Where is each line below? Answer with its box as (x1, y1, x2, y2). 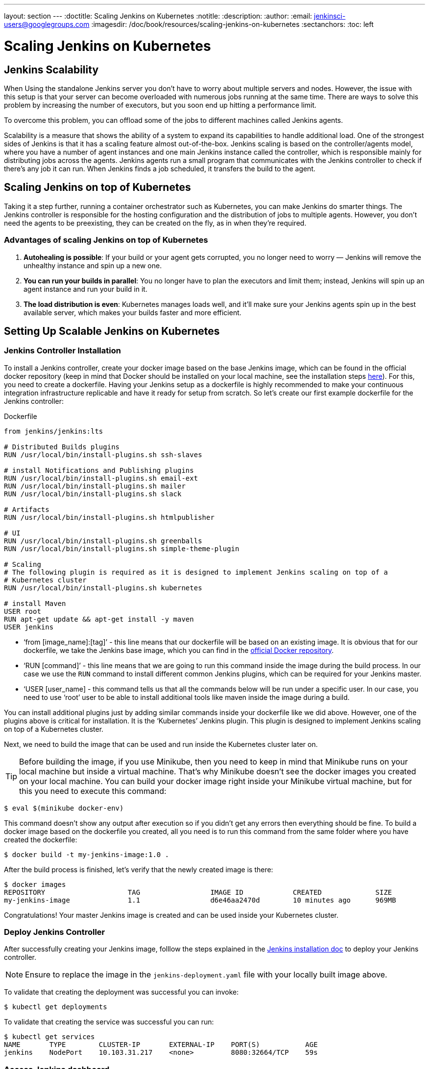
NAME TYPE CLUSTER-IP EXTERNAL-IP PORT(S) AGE (4, 1041, 318, 1049)
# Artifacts (4, 505, 49, 513)
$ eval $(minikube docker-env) (4, 804, 124, 812)
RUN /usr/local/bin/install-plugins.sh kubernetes (4, 583, 202, 592)
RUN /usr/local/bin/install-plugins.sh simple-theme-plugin (4, 544, 239, 553)
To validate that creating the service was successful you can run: (4, 1018, 214, 1026)
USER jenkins (4, 623, 54, 631)
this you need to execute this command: (19, 786, 167, 796)
